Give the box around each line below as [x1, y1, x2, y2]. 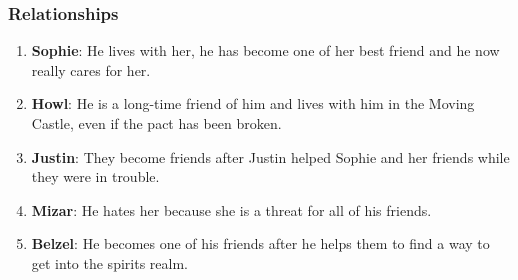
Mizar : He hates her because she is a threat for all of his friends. [31, 199, 432, 220]
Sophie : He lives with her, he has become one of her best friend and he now [31, 40, 500, 61]
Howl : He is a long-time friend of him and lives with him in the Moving [31, 93, 475, 114]
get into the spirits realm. [31, 252, 188, 273]
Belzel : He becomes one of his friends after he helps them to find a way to [31, 233, 490, 254]
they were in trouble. [31, 166, 160, 187]
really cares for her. [31, 59, 151, 80]
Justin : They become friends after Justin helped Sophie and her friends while [31, 146, 510, 167]
